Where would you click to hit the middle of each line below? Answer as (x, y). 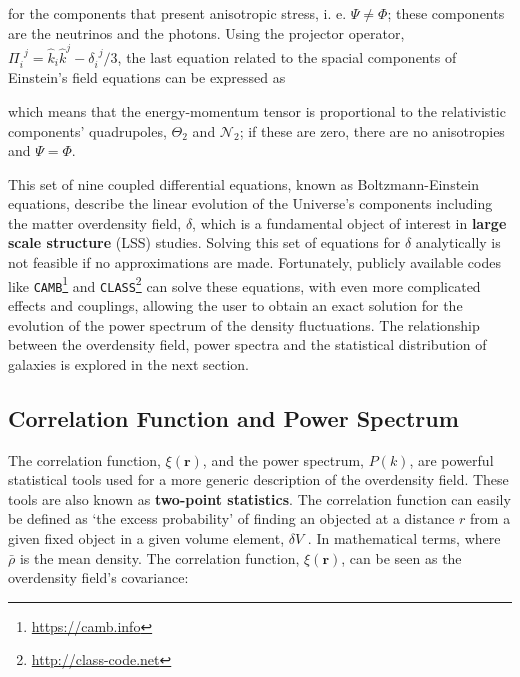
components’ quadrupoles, (87, 130)
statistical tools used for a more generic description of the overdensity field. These (258, 479)
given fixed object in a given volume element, (146, 537)
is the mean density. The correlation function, (159, 557)
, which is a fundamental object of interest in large (349, 222)
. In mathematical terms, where (404, 537)
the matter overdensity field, (95, 222)
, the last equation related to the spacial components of (287, 56)
